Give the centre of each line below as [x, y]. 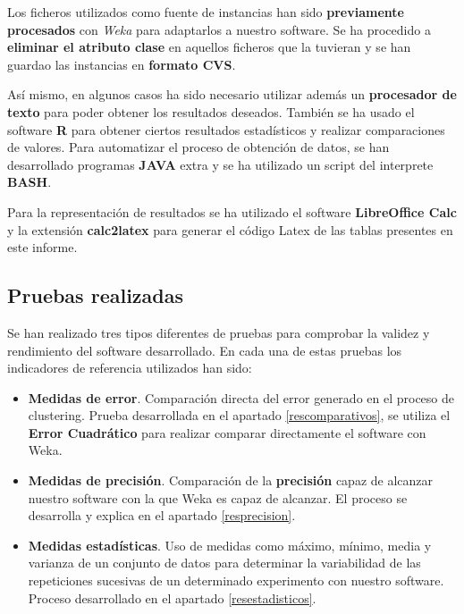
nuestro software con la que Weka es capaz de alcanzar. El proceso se [218, 497]
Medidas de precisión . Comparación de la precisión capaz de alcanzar [231, 480]
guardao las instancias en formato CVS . [122, 64]
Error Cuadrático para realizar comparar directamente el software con [227, 432]
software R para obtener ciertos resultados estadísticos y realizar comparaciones [226, 129]
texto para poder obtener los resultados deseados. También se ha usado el [211, 111]
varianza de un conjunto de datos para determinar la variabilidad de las [224, 563]
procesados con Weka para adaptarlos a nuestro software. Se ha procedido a [219, 29]
